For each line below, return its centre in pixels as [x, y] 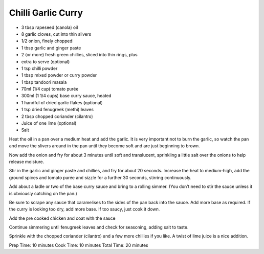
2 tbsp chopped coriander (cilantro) [57, 116]
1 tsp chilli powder [39, 68]
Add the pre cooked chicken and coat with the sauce [62, 218]
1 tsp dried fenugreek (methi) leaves [57, 110]
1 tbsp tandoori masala [44, 82]
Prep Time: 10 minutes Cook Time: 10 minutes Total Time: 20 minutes [79, 245]
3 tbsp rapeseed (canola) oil [50, 27]
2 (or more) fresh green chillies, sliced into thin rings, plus [79, 55]
